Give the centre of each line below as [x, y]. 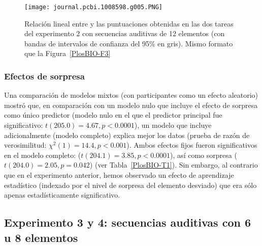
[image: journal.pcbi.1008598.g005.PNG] [94, 7]
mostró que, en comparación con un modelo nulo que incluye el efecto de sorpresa [131, 105]
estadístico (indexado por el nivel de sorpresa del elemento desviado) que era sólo [130, 185]
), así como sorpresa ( [204, 155]
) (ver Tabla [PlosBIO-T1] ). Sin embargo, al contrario [174, 165]
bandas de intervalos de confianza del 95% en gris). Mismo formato [129, 43]
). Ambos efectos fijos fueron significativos [192, 145]
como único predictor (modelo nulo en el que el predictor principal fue [113, 115]
